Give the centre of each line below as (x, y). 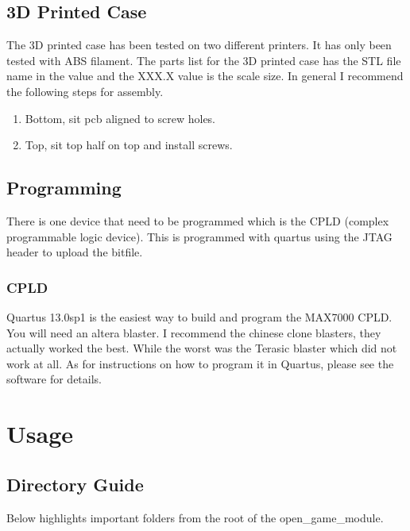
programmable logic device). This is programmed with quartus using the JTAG (199, 236)
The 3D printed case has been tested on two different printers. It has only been (199, 45)
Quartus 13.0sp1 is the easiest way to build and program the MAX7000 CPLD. (199, 316)
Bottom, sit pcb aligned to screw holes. (120, 118)
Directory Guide (75, 484)
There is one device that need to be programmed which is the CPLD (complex (198, 220)
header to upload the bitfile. (75, 252)
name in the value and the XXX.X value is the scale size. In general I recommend (205, 76)
